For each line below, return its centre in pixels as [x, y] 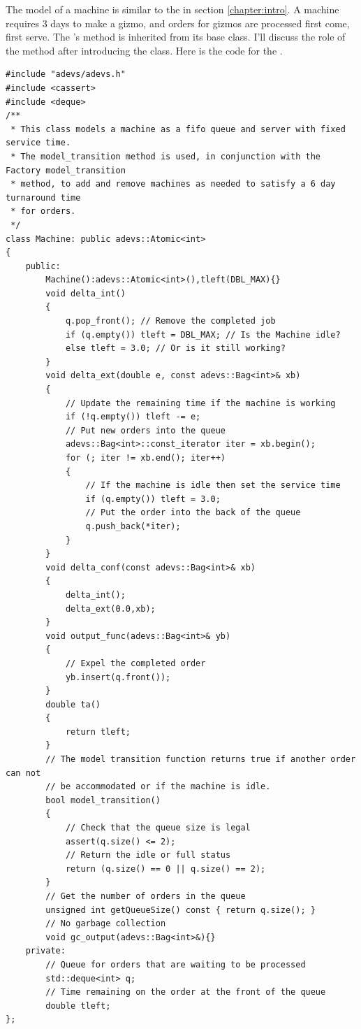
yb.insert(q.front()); [118, 677]
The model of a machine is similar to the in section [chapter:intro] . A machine [172, 9]
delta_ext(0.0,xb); [110, 609]
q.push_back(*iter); [133, 526]
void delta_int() [86, 293]
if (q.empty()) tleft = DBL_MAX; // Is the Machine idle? [203, 334]
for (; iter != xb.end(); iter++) [145, 458]
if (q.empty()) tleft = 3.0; [153, 499]
